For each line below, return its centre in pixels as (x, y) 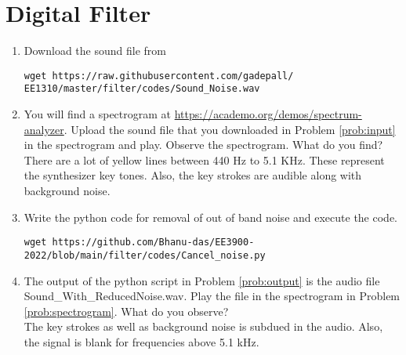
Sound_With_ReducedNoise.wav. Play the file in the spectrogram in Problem (212, 296)
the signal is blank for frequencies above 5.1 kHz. (141, 341)
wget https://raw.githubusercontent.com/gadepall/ (159, 76)
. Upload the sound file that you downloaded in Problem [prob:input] (230, 129)
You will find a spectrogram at (98, 114)
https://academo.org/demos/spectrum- (268, 114)
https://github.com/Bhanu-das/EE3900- (153, 243)
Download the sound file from (95, 51)
